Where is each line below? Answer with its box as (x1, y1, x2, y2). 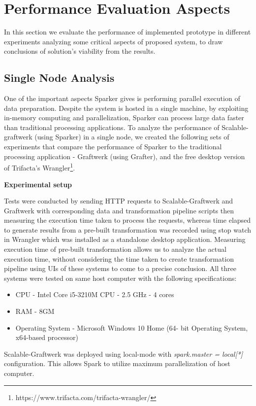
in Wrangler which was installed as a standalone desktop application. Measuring (4, 234, 246, 244)
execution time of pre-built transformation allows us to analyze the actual (4, 244, 226, 254)
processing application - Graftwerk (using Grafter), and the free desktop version (4, 151, 245, 161)
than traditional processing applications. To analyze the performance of (4, 122, 220, 132)
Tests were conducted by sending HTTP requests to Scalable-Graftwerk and (4, 196, 233, 206)
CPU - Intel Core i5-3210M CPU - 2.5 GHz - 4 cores (15, 289, 174, 300)
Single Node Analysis (4, 70, 115, 85)
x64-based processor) (15, 332, 78, 342)
